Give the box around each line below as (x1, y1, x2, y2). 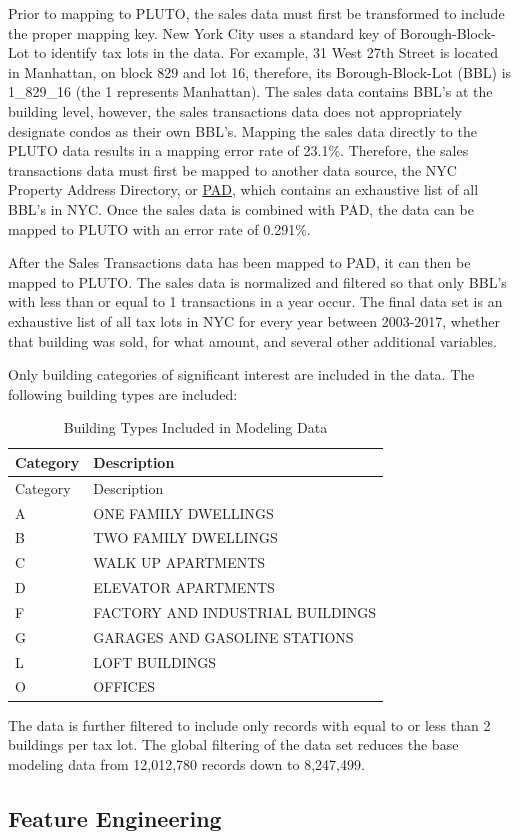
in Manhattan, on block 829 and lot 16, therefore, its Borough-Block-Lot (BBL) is (8, 61, 512, 82)
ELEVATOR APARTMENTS (93, 577, 275, 598)
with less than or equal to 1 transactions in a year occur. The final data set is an (8, 291, 503, 312)
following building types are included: (8, 383, 238, 404)
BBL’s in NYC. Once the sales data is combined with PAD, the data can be (8, 198, 474, 219)
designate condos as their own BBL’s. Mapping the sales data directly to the (8, 120, 477, 141)
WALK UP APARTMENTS (93, 552, 266, 573)
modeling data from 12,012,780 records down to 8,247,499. (8, 753, 365, 774)
